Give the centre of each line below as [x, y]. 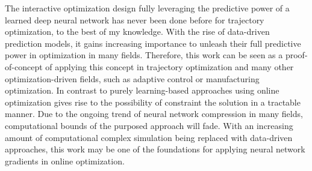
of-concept [24, 66]
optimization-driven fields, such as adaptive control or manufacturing [132, 78]
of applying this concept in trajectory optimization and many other [170, 66]
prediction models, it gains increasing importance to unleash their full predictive [153, 43]
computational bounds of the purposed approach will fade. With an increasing [149, 125]
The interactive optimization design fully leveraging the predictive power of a [147, 8]
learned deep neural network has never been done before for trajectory [135, 19]
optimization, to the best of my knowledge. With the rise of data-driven [137, 31]
